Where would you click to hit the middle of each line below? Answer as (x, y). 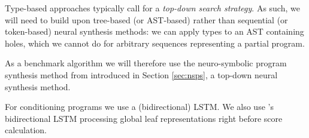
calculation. (26, 130)
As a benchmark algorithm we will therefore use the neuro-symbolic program (146, 63)
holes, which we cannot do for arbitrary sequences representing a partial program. (155, 43)
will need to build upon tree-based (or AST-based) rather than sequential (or (146, 19)
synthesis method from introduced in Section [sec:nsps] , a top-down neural (141, 74)
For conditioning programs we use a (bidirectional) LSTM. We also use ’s (139, 107)
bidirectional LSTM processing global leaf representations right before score (144, 118)
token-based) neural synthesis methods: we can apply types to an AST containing (154, 31)
